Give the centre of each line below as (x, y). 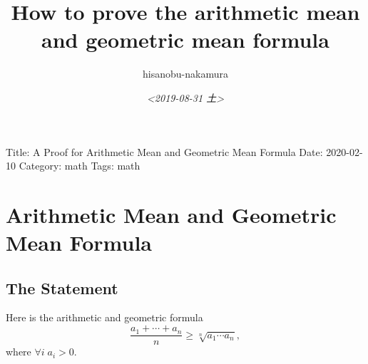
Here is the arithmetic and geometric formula (104, 317)
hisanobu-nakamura (185, 74)
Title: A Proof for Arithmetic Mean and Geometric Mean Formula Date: (164, 151)
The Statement (62, 287)
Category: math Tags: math (80, 166)
